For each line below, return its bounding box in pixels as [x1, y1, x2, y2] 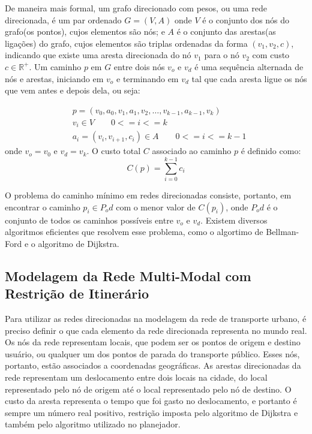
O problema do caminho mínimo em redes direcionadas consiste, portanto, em [5, 189, 292, 201]
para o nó [204, 49, 239, 61]
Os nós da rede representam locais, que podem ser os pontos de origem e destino [5, 336, 301, 348]
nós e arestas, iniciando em [5, 72, 104, 85]
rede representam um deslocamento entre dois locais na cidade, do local [5, 370, 268, 383]
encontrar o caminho [5, 200, 80, 213]
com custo [252, 49, 290, 61]
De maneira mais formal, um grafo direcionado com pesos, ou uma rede [5, 2, 267, 14]
